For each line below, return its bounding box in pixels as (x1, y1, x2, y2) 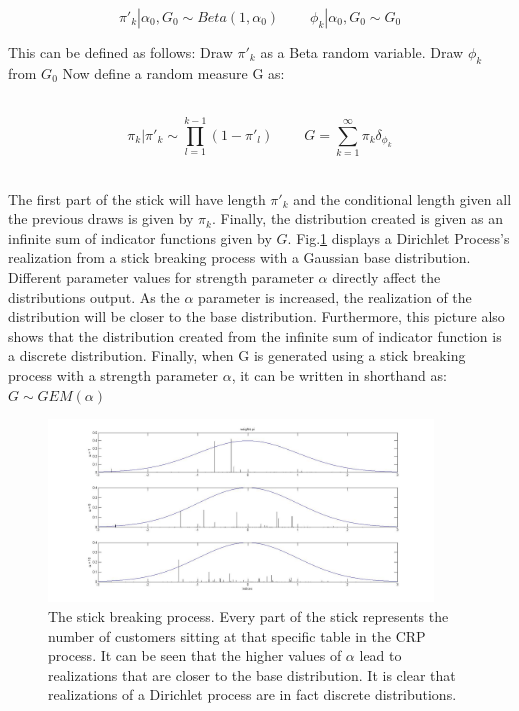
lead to (359, 645, 402, 666)
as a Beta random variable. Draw (260, 42, 464, 62)
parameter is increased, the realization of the (198, 286, 472, 307)
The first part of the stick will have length (8, 188, 266, 209)
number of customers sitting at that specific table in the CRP (48, 625, 426, 646)
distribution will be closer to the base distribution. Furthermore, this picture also (8, 306, 505, 327)
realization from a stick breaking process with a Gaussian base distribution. (8, 247, 471, 268)
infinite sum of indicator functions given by (8, 227, 272, 248)
